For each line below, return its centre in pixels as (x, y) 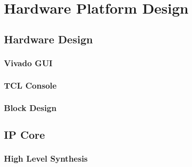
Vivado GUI (28, 63)
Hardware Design (48, 39)
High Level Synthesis (46, 158)
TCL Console (30, 85)
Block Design (30, 107)
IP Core (25, 135)
